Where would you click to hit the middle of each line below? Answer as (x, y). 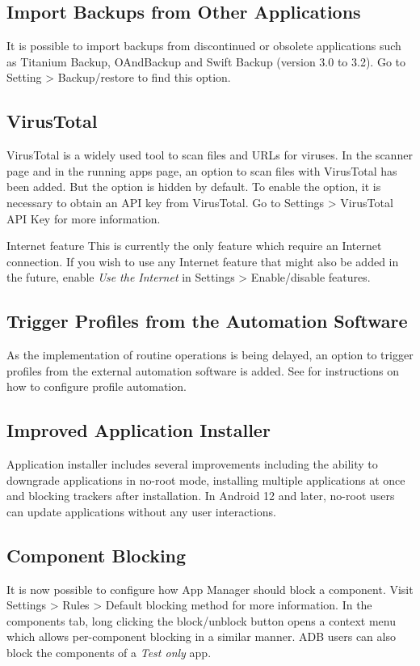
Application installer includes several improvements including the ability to (192, 464)
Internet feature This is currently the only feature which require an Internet (194, 246)
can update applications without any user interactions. (142, 511)
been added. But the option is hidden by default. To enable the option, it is (194, 187)
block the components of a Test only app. (109, 653)
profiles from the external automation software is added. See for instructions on (203, 370)
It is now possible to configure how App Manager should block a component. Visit (210, 589)
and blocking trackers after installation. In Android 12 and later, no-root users (201, 496)
